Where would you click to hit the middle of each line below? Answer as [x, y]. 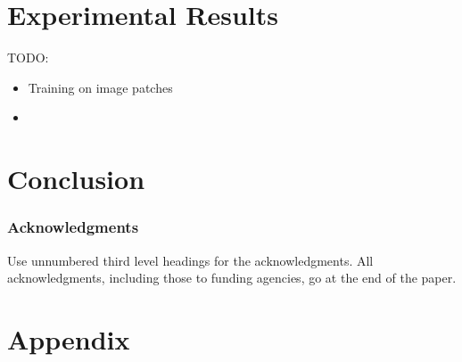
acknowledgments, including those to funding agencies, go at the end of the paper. [232, 278]
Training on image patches [100, 87]
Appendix [69, 338]
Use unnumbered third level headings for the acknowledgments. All [190, 260]
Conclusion [76, 179]
